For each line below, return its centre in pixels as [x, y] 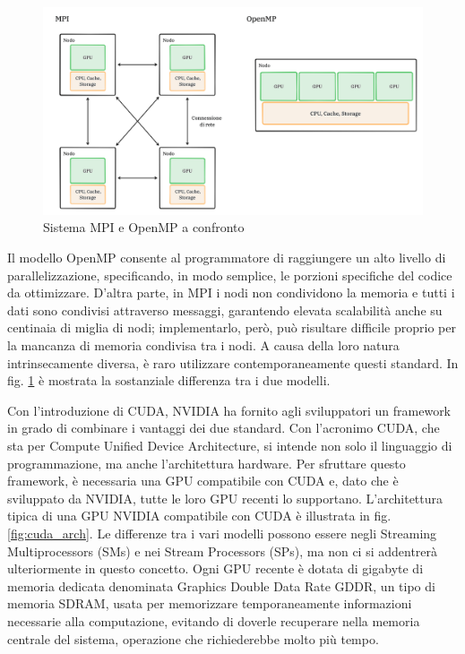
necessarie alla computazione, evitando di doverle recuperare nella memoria [214, 620]
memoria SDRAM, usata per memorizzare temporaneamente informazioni [210, 603]
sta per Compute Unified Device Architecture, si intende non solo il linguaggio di [230, 445]
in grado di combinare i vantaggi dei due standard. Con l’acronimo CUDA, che [224, 428]
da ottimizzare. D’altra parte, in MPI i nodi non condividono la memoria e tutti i [231, 293]
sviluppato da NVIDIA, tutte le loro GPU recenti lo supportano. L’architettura [225, 498]
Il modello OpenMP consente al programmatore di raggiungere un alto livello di [227, 258]
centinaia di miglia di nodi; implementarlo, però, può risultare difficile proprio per [232, 327]
